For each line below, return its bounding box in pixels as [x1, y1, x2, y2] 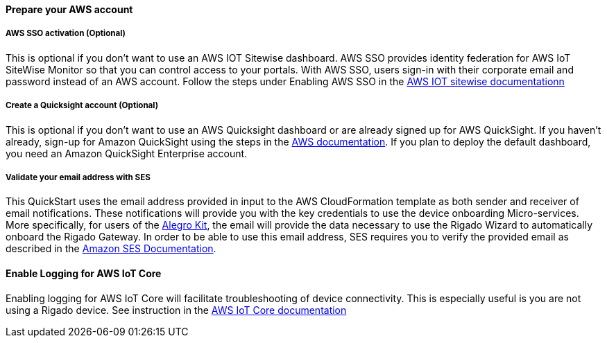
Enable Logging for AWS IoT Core [6, 267, 162, 279]
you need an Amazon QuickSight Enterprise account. [6, 147, 248, 159]
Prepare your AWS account [6, 3, 133, 15]
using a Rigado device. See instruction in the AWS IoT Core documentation [6, 304, 347, 316]
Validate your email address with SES [6, 172, 151, 182]
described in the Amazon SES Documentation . [6, 243, 216, 255]
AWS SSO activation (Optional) [6, 28, 126, 39]
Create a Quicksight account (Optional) [6, 100, 159, 111]
